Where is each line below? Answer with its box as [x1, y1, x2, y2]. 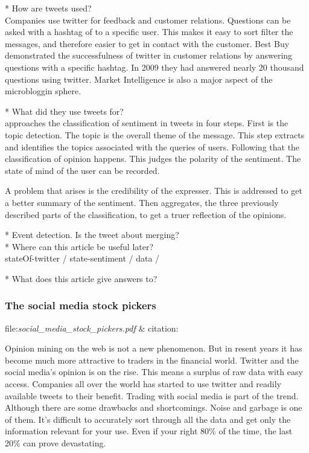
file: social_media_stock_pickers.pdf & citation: [5, 321, 179, 334]
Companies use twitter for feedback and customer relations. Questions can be [5, 13, 291, 26]
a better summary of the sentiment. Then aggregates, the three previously [5, 196, 279, 208]
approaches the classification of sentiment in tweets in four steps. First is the [5, 117, 288, 129]
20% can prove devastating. [5, 437, 106, 449]
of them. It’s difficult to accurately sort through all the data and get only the [5, 413, 291, 425]
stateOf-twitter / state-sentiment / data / [5, 252, 160, 265]
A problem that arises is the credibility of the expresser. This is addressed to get [5, 184, 302, 197]
